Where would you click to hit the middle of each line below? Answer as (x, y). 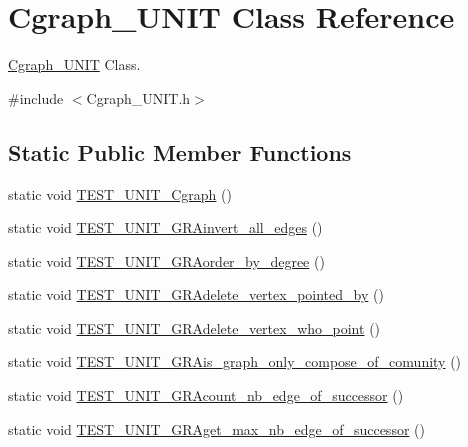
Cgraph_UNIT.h (138, 97)
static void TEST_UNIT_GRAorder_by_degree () (166, 260)
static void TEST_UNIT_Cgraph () (120, 193)
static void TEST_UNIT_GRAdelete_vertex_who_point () (194, 327)
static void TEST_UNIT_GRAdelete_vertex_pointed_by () (196, 294)
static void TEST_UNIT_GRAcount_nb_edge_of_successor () (206, 395)
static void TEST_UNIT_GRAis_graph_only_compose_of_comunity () (235, 361)
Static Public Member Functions (180, 151)
